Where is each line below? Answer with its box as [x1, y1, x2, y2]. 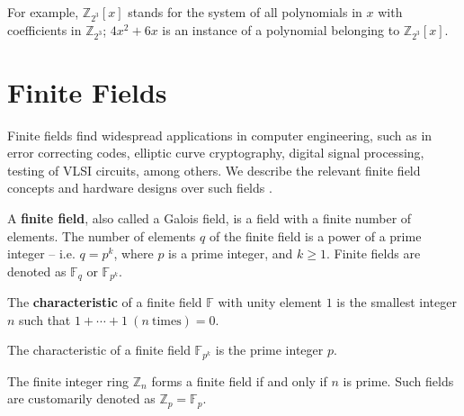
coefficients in [7, 20, 82, 39]
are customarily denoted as [7, 389, 156, 408]
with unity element [218, 293, 322, 312]
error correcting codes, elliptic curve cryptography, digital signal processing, [7, 143, 424, 162]
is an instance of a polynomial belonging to [162, 20, 400, 39]
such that [19, 310, 71, 329]
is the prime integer [215, 340, 324, 359]
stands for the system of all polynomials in [128, 3, 362, 21]
